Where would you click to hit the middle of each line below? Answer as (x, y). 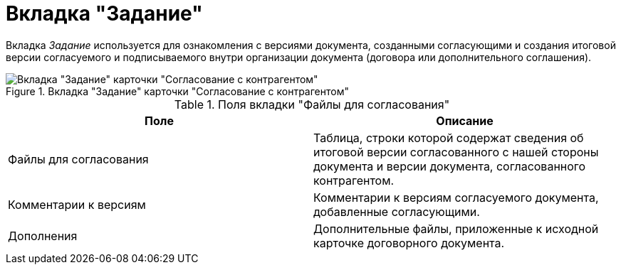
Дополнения (43, 236)
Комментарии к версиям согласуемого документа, (456, 197)
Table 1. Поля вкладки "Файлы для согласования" (312, 104)
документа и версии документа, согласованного (450, 166)
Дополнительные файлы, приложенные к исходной (456, 228)
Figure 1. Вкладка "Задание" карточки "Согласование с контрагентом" (177, 91)
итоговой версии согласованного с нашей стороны (456, 152)
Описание (465, 120)
